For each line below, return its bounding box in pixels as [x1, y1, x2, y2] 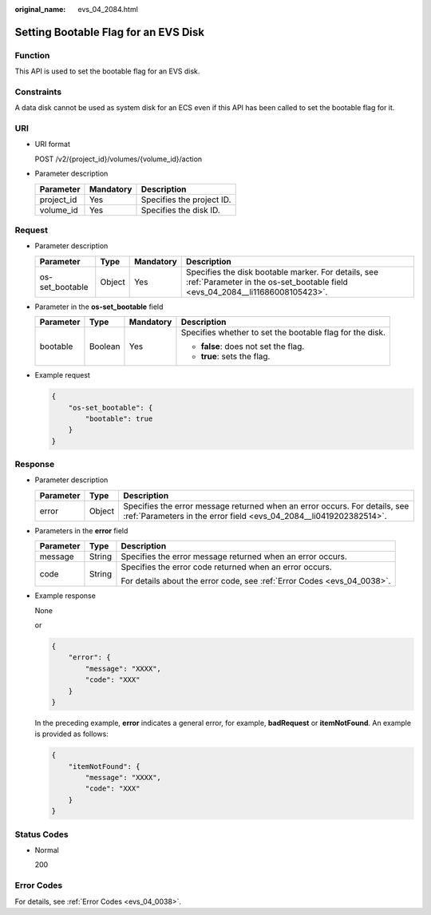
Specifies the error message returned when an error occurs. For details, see [123, 500, 409, 511]
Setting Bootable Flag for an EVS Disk [14, 25, 205, 39]
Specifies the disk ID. [140, 204, 221, 216]
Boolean [89, 341, 121, 352]
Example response [34, 591, 96, 600]
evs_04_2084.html [77, 5, 139, 14]
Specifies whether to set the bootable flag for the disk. [180, 327, 386, 339]
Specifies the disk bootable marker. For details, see [186, 266, 379, 277]
